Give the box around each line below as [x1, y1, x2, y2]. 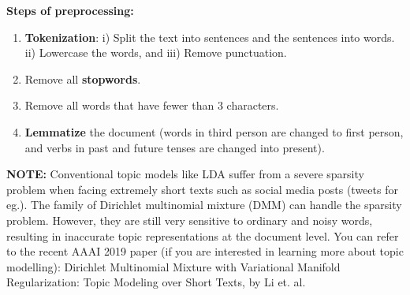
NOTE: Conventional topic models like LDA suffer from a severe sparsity [6, 166, 364, 182]
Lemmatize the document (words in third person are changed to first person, [24, 123, 404, 140]
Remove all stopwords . [24, 70, 141, 87]
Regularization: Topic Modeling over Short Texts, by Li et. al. [6, 274, 306, 290]
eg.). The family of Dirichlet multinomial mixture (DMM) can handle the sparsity [6, 196, 402, 213]
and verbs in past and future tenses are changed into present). [24, 139, 325, 155]
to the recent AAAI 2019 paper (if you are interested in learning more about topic [6, 243, 404, 260]
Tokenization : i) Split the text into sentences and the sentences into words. [24, 28, 395, 45]
